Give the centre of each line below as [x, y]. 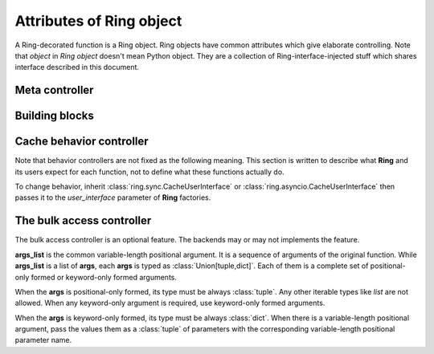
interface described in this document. [77, 67]
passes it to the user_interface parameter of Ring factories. [113, 197]
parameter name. [43, 340]
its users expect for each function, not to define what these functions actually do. [149, 172]
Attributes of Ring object [98, 21]
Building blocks [54, 116]
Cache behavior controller [82, 142]
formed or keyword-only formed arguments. [104, 277]
